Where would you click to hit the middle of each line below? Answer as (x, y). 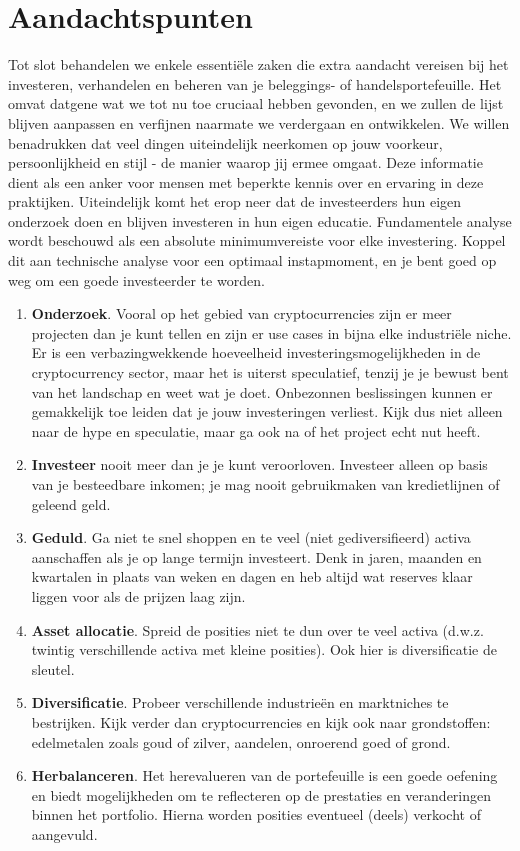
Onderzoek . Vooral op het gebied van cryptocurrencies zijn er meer (241, 313)
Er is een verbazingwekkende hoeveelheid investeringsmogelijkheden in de (256, 352)
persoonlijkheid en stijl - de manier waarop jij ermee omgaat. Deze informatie (245, 162)
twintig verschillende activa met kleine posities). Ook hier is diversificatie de (264, 649)
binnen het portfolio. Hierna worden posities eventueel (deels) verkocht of (256, 814)
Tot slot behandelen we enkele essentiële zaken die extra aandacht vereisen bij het (258, 64)
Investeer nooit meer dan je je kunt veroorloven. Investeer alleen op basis (259, 464)
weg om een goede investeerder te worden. (136, 279)
